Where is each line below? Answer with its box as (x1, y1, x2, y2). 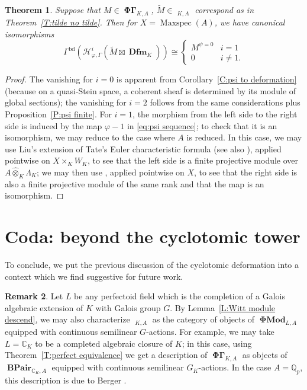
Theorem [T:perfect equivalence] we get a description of (5, 349, 208, 361)
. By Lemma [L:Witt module (170, 301, 276, 314)
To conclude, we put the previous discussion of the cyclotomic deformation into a (5, 258, 299, 271)
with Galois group (95, 301, 161, 314)
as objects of (242, 349, 287, 361)
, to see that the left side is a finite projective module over (87, 154, 299, 167)
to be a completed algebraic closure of (35, 337, 173, 349)
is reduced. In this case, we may (186, 131, 302, 143)
